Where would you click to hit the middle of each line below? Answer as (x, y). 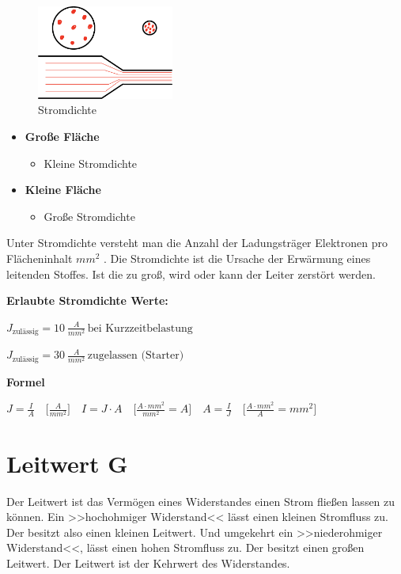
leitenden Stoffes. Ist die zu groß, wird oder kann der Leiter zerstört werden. (191, 274)
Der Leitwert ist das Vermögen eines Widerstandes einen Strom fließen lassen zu (201, 501)
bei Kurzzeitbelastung (140, 328)
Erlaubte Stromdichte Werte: (87, 300)
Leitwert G (67, 463)
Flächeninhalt (40, 258)
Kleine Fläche (63, 190)
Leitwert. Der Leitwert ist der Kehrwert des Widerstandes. (148, 563)
